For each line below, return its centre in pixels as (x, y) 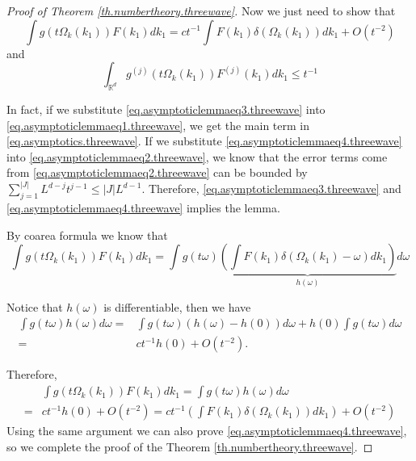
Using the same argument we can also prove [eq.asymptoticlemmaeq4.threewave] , (207, 431)
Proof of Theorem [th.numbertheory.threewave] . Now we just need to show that (201, 10)
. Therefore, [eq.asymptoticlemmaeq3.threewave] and (271, 189)
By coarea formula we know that (87, 235)
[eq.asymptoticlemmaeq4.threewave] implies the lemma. (143, 208)
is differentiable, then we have (177, 306)
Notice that (35, 306)
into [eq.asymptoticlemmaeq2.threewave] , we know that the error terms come (197, 156)
